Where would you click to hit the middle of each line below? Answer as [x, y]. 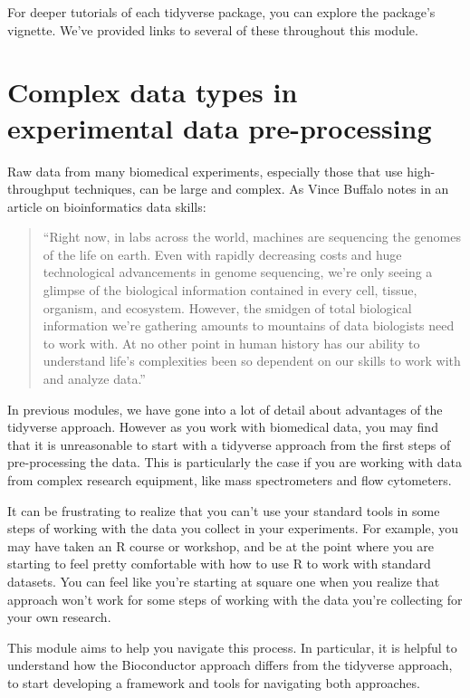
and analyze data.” [94, 379]
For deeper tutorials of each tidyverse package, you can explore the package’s [221, 12]
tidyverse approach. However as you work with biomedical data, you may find [223, 427]
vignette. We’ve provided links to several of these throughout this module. [213, 29]
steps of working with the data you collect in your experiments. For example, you [233, 528]
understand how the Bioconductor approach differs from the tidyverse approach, [230, 665]
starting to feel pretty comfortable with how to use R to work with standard [219, 564]
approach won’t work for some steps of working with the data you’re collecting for [235, 599]
